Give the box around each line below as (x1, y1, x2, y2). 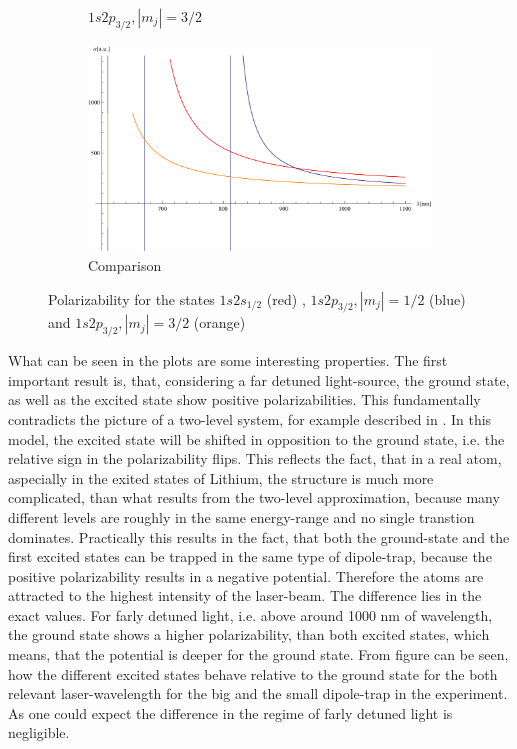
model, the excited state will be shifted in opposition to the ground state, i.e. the (8, 428, 505, 449)
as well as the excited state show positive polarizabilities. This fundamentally (8, 389, 481, 410)
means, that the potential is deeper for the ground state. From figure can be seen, (8, 644, 509, 665)
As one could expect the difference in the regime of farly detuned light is (8, 702, 453, 723)
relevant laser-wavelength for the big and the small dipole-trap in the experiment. (8, 683, 508, 704)
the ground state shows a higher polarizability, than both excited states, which (8, 624, 490, 645)
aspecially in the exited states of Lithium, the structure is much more (8, 467, 434, 488)
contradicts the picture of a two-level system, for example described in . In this (8, 408, 492, 429)
